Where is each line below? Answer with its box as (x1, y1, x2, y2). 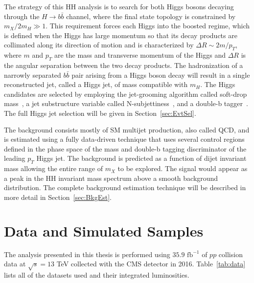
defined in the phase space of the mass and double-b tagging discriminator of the (4, 143, 247, 153)
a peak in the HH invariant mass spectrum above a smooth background (4, 173, 218, 183)
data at (4, 259, 26, 269)
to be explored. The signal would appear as (117, 163, 248, 174)
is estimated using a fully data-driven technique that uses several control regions (4, 134, 245, 144)
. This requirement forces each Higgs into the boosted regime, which (46, 21, 250, 31)
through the (4, 11, 40, 21)
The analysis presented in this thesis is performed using (4, 249, 170, 259)
